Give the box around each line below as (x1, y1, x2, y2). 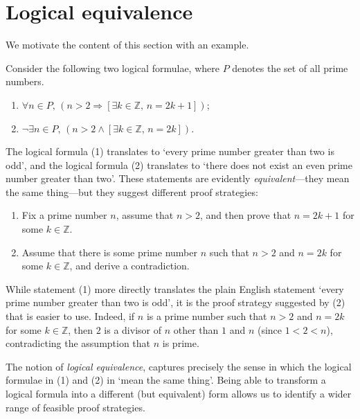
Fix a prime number (21, 208, 107, 222)
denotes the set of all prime (232, 60, 348, 75)
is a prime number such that (146, 309, 267, 323)
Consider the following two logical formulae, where (6, 60, 219, 75)
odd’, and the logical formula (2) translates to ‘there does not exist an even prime (6, 157, 352, 172)
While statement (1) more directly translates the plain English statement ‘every (6, 281, 344, 296)
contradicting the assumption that (6, 336, 151, 350)
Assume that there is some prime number (21, 244, 197, 259)
